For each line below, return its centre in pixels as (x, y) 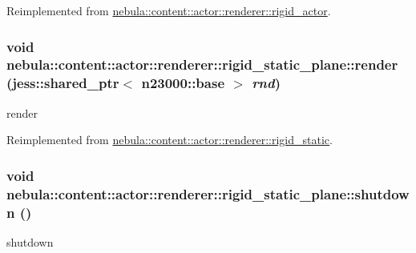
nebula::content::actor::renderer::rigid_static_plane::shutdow (208, 193)
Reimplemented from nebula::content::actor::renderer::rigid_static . (170, 140)
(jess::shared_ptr (63, 83)
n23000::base (183, 83)
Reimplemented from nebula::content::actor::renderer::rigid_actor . (169, 10)
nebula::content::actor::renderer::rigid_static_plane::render (202, 64)
